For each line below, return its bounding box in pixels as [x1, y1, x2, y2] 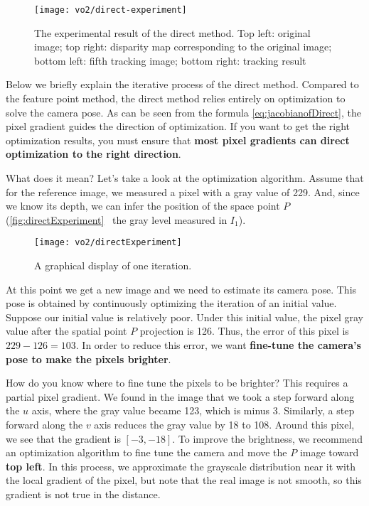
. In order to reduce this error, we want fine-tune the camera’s [75, 338, 361, 352]
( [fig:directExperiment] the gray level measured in [6, 212, 228, 227]
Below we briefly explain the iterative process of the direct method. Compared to [6, 77, 359, 92]
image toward [299, 445, 359, 460]
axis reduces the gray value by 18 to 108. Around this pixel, [94, 416, 355, 431]
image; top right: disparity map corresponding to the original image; [34, 39, 332, 54]
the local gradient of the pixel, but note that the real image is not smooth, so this [6, 473, 362, 488]
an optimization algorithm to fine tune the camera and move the [6, 445, 287, 460]
